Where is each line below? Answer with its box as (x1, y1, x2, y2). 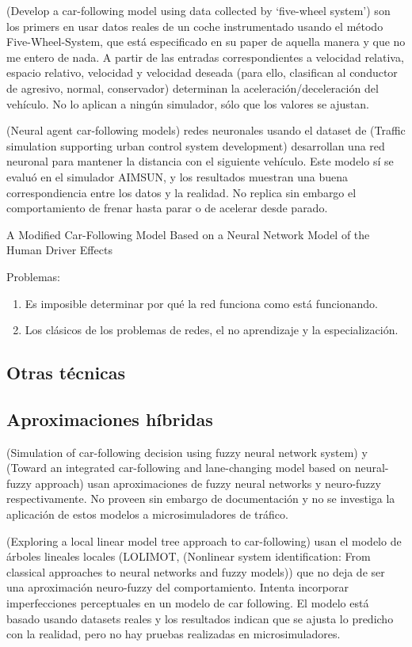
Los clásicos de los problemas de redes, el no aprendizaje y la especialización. (25, 322, 399, 338)
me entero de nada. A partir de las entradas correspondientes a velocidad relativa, (6, 48, 404, 65)
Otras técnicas (6, 360, 126, 385)
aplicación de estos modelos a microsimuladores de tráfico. (6, 506, 288, 523)
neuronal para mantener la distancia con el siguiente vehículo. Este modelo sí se (6, 153, 394, 169)
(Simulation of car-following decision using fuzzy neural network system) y (6, 443, 368, 460)
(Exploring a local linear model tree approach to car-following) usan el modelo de (6, 532, 402, 549)
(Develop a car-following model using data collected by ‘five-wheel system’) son (6, 2, 391, 18)
